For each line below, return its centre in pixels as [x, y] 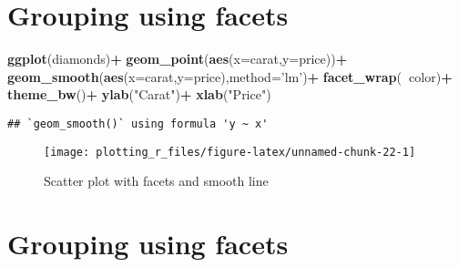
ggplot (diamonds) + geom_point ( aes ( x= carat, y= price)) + [178, 59]
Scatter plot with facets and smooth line [156, 181]
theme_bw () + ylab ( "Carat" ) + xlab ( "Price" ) [139, 94]
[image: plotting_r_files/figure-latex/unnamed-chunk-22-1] [230, 152]
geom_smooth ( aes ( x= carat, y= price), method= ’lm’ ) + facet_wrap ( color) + [230, 76]
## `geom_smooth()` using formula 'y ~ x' [138, 123]
